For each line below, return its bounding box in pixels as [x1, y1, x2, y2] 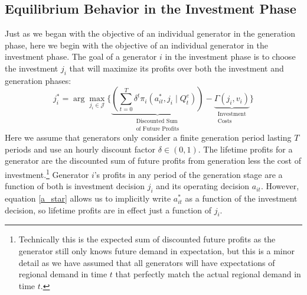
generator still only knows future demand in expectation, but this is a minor [18, 245, 295, 257]
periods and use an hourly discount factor [5, 142, 156, 155]
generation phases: [5, 74, 71, 86]
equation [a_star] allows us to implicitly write [5, 192, 171, 205]
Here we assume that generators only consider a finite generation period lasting [5, 131, 292, 144]
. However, [260, 180, 299, 192]
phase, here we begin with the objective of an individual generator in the [5, 38, 268, 51]
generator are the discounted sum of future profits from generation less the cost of [5, 154, 301, 167]
